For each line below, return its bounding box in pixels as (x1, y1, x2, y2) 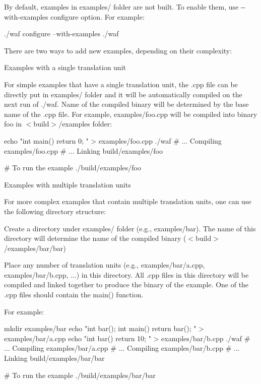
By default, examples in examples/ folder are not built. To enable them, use (4, 2, 239, 12)
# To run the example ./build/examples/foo (4, 162, 141, 173)
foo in (4, 118, 22, 129)
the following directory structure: (4, 206, 106, 216)
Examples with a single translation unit (4, 62, 126, 73)
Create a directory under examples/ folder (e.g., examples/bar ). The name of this (4, 223, 256, 233)
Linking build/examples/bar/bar (4, 353, 105, 363)
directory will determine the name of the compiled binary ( (4, 233, 186, 243)
